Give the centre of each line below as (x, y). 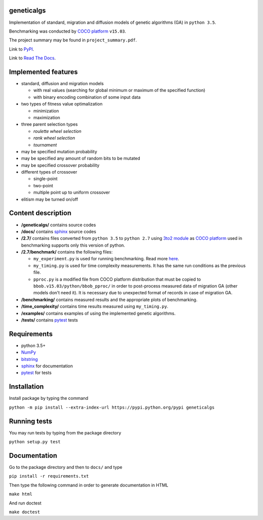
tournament (45, 145)
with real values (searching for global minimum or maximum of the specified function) (119, 90)
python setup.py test (35, 442)
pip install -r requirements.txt (49, 476)
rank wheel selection (54, 138)
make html (21, 494)
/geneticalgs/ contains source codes (58, 225)
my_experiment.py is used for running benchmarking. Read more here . (106, 259)
